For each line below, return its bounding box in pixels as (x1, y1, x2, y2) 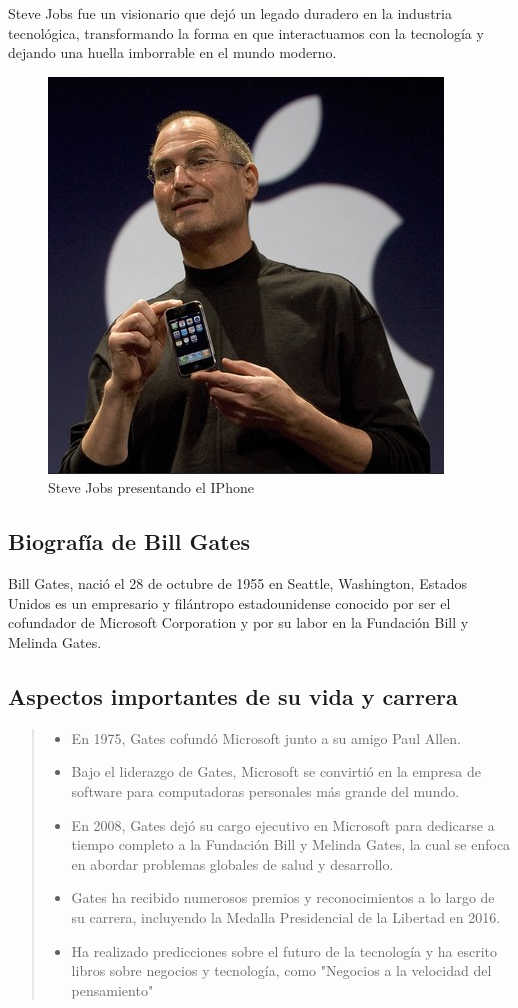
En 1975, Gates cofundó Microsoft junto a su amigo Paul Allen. (71, 727, 461, 748)
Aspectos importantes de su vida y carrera (8, 680, 458, 711)
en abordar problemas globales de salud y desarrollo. (71, 853, 394, 874)
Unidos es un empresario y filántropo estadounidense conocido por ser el (8, 592, 451, 613)
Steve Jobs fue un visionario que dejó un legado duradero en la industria (8, 3, 452, 23)
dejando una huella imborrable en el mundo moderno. (8, 42, 337, 63)
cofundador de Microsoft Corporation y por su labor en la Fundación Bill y (8, 612, 469, 633)
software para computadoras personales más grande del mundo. (71, 780, 460, 801)
